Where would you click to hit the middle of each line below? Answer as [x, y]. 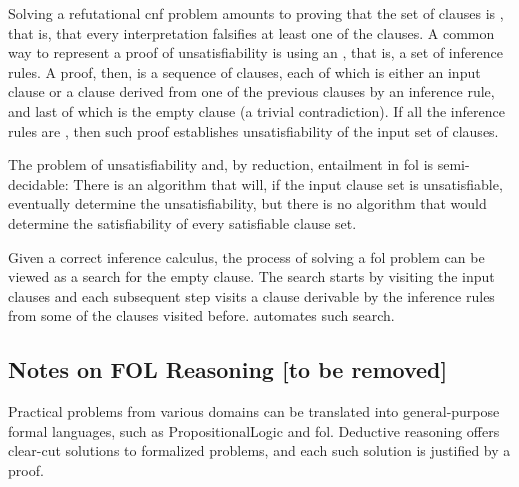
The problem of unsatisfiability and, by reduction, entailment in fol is [221, 164]
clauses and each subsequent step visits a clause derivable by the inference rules [251, 295]
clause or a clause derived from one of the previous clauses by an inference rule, [251, 91]
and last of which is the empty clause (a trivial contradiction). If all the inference [256, 110]
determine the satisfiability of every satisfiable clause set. [182, 222]
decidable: [38, 183]
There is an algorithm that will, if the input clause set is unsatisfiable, [288, 183]
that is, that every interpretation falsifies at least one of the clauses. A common [251, 32]
